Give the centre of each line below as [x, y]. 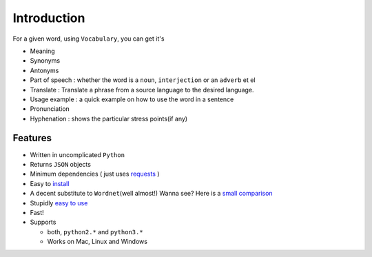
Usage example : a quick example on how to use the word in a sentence [132, 99]
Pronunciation [50, 109]
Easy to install [50, 183]
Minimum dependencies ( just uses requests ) [95, 174]
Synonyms [45, 61]
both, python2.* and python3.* [95, 232]
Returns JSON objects [60, 164]
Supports [43, 222]
